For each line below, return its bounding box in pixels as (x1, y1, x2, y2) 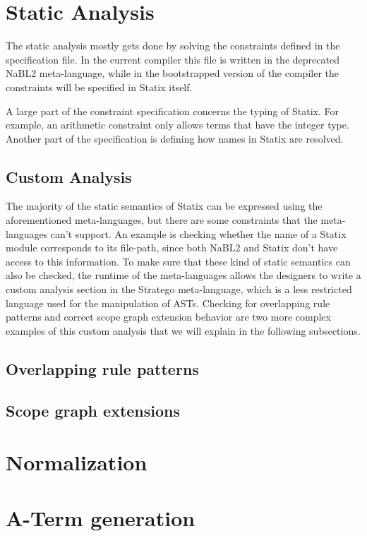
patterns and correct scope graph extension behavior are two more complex (6, 309, 331, 324)
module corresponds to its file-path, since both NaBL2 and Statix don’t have (6, 240, 338, 255)
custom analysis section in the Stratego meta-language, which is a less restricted (6, 282, 352, 297)
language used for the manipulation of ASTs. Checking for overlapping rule (6, 295, 330, 310)
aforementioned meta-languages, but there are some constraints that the (6, 213, 318, 227)
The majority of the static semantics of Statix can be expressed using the (6, 198, 323, 213)
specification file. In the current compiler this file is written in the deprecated (6, 52, 339, 66)
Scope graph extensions (6, 399, 181, 421)
